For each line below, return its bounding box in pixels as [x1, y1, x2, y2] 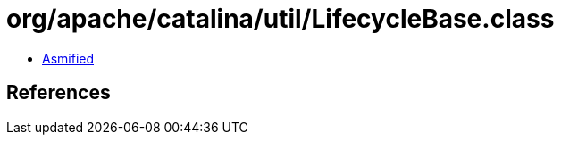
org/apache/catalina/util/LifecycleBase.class [6, 4, 555, 34]
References [6, 81, 111, 104]
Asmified [42, 50, 95, 66]
